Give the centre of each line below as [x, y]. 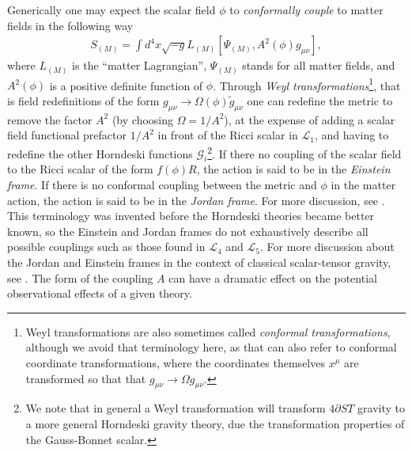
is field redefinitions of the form [83, 100]
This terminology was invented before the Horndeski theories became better [191, 216]
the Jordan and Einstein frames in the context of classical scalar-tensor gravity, [199, 262]
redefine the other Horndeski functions [100, 153]
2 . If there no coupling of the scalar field [304, 152]
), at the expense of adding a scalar [310, 119]
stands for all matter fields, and [319, 65]
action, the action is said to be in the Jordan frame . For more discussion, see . [196, 200]
